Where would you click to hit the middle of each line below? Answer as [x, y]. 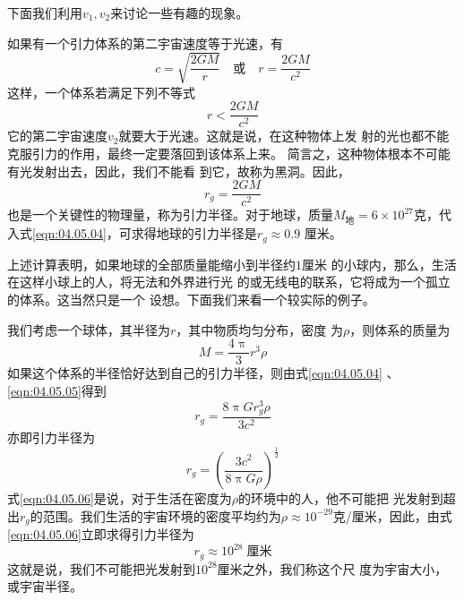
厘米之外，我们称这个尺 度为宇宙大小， [332, 568]
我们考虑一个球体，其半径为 [89, 329]
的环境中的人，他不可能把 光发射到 [341, 498]
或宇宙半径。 [45, 586]
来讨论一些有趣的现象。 [180, 13]
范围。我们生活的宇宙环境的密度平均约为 [162, 515]
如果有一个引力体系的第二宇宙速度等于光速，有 [145, 43]
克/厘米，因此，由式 [392, 515]
